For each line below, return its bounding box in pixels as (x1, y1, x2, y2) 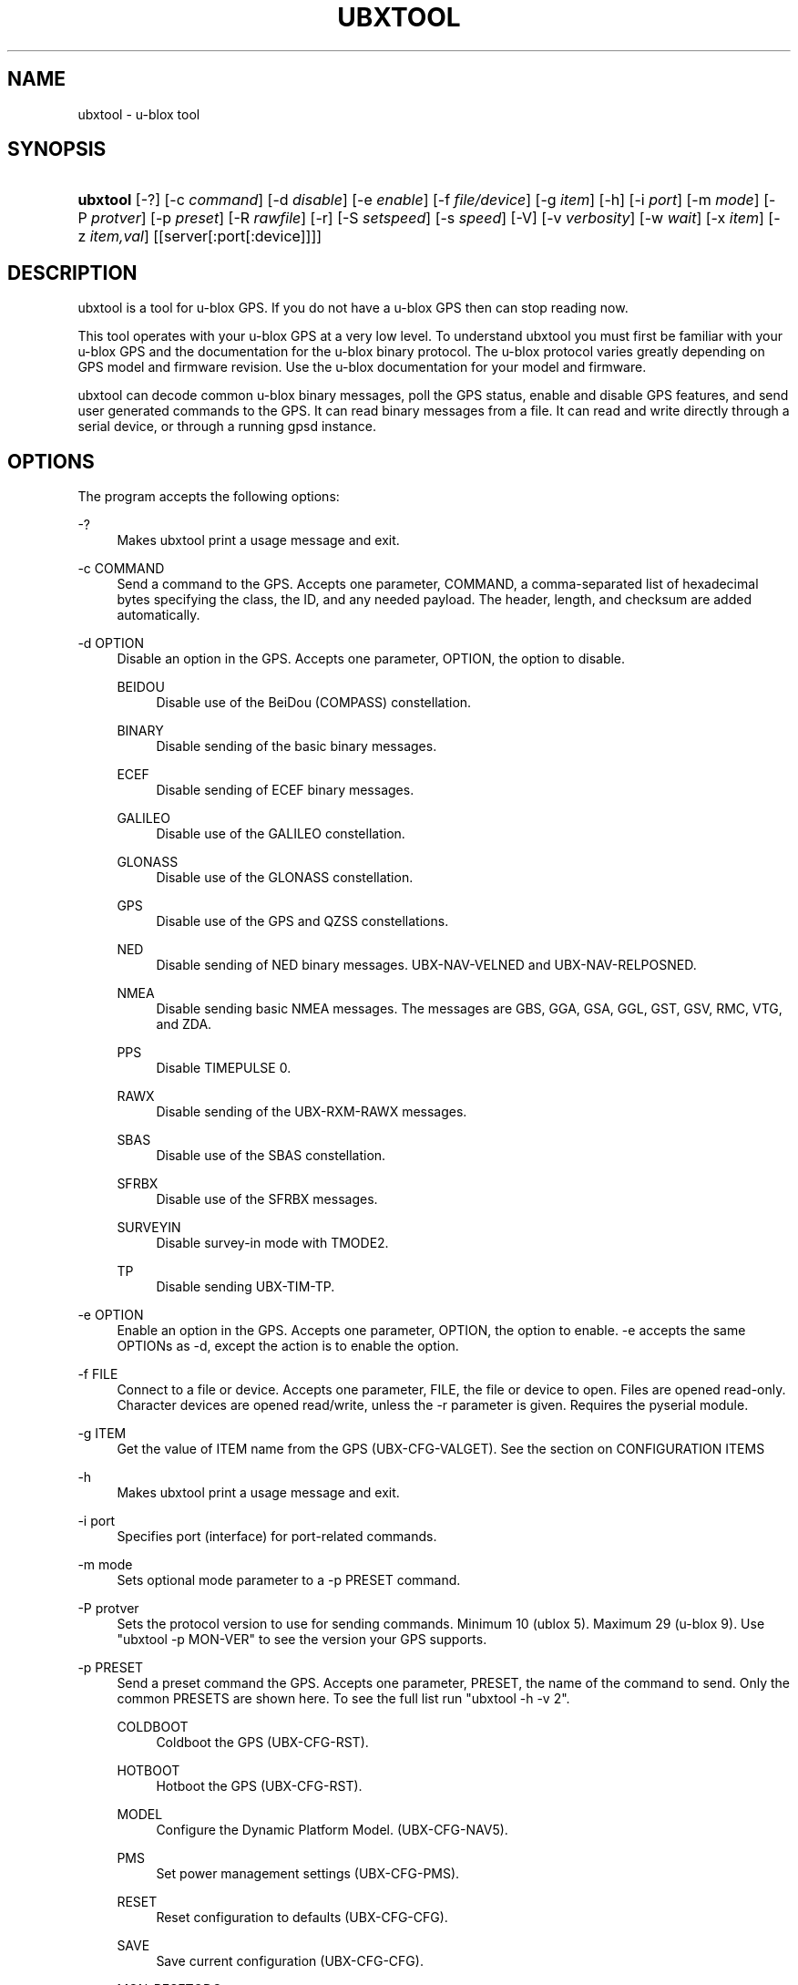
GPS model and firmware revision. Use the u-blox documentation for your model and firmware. (77, 359, 647, 375)
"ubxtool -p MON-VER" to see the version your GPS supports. (117, 1631, 487, 1648)
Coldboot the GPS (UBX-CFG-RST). (156, 1734, 369, 1751)
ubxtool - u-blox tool (77, 106, 200, 122)
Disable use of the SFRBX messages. (156, 1191, 378, 1208)
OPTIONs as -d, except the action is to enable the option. (117, 1338, 459, 1354)
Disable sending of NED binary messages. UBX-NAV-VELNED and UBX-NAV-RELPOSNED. (156, 957, 697, 973)
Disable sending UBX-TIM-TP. (156, 1279, 335, 1295)
